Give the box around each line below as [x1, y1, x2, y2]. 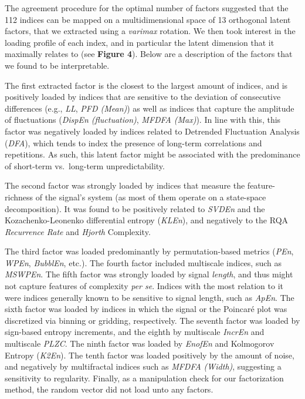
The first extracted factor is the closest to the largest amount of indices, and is [5, 79, 288, 91]
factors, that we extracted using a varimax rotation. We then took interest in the [5, 25, 296, 37]
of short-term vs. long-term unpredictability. [5, 159, 165, 172]
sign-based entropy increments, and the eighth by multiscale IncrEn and [5, 326, 265, 338]
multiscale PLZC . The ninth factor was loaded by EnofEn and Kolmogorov [5, 337, 274, 350]
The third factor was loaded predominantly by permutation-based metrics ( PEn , [5, 245, 294, 257]
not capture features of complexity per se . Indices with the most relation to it [5, 280, 283, 292]
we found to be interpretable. [5, 59, 110, 71]
